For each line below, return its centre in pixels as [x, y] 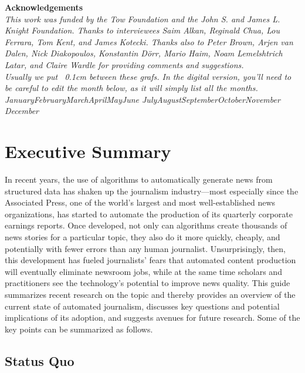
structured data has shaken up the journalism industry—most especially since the [152, 191]
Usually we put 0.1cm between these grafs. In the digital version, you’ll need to [148, 76]
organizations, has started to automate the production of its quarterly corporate [149, 214]
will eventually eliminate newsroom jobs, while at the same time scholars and [143, 271]
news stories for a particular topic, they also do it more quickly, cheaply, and [143, 237]
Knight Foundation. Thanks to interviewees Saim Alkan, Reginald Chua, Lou [143, 30]
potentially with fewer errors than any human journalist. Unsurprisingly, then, [145, 248]
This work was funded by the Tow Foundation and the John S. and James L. [143, 19]
